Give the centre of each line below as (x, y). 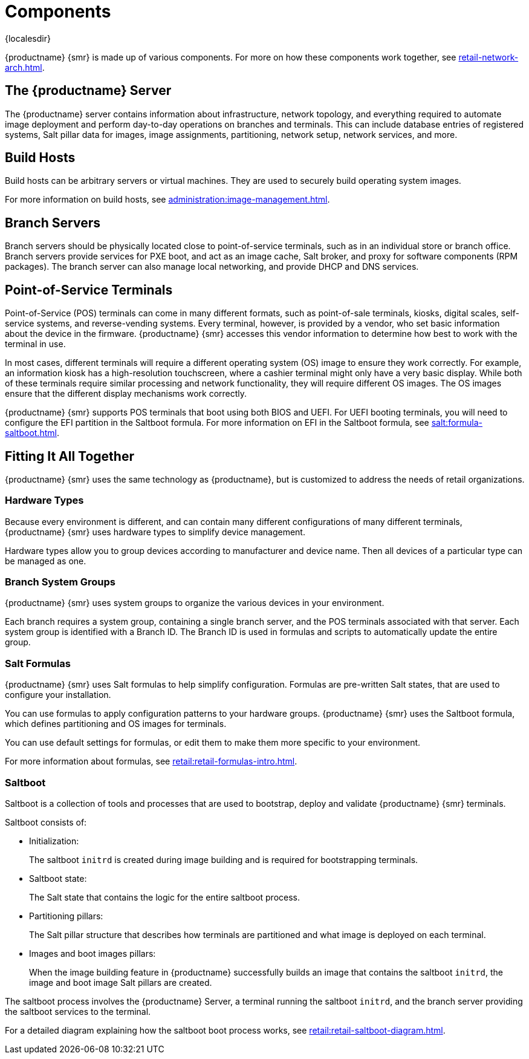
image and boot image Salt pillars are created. (121, 982)
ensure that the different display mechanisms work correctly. (126, 394)
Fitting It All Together (70, 456)
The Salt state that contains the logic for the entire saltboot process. (165, 897)
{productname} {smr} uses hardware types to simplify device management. (155, 532)
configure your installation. (58, 695)
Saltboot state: (58, 878)
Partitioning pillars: (66, 916)
